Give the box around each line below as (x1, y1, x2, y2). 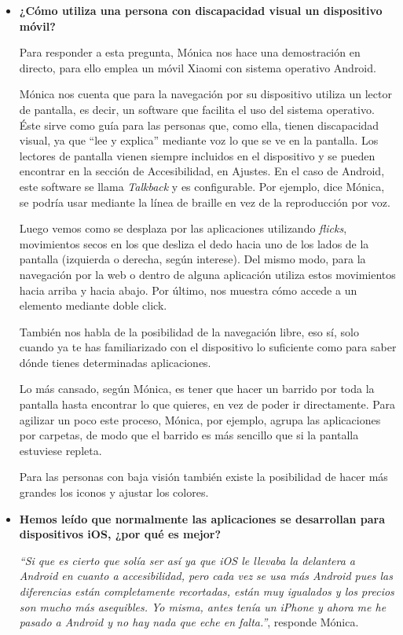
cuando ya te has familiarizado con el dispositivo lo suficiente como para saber (19, 339, 397, 355)
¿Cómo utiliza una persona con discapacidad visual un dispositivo (19, 2, 383, 18)
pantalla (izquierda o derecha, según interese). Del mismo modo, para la (19, 251, 366, 267)
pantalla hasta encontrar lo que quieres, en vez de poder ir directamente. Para (19, 396, 395, 413)
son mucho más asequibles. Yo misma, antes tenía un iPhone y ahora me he (19, 598, 387, 615)
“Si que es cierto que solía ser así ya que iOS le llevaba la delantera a (19, 552, 355, 568)
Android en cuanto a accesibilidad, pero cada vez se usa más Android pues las (19, 567, 393, 584)
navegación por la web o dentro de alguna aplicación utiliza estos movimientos (19, 266, 396, 282)
